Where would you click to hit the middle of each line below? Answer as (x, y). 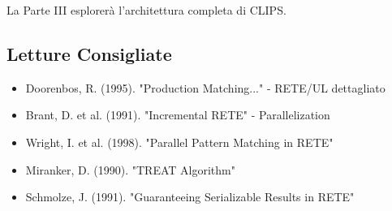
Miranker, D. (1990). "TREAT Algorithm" (130, 169)
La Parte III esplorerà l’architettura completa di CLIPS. (146, 10)
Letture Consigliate (89, 53)
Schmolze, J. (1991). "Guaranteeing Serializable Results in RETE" (190, 197)
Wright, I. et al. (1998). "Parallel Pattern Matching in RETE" (179, 142)
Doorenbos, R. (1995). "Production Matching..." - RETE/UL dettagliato (205, 87)
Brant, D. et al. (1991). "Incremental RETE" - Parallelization (178, 115)
